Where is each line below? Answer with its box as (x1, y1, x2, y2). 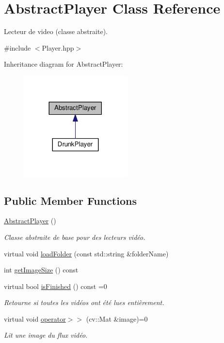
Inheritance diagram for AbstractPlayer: (4, 59, 123, 69)
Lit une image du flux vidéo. (4, 330, 88, 340)
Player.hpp (42, 42, 74, 53)
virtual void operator (4, 313, 66, 324)
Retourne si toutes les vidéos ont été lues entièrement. (4, 297, 164, 307)
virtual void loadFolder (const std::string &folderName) (4, 248, 169, 258)
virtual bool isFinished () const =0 (4, 281, 107, 291)
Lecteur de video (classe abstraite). (4, 26, 108, 36)
